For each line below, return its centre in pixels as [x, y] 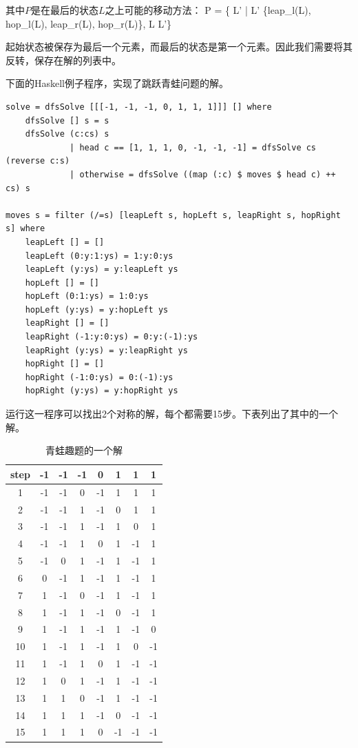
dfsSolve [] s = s [67, 120]
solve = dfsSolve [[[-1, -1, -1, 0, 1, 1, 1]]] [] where [139, 107]
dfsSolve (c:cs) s [67, 134]
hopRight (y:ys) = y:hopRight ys [102, 391]
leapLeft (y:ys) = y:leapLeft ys [102, 269]
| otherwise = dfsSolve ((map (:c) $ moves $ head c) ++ [203, 174]
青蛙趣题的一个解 [84, 450]
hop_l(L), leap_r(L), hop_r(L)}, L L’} [89, 23]
